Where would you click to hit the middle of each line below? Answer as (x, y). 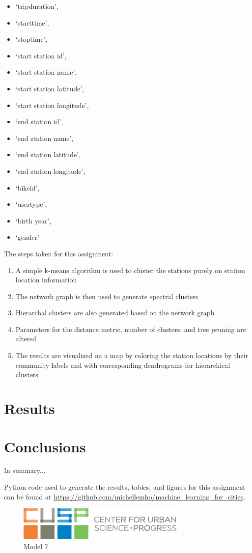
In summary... (25, 470)
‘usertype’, (31, 204)
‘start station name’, (46, 72)
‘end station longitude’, (50, 171)
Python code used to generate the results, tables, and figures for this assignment (125, 486)
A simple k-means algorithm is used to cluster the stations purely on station (130, 270)
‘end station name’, (44, 138)
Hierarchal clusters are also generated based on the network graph (115, 313)
